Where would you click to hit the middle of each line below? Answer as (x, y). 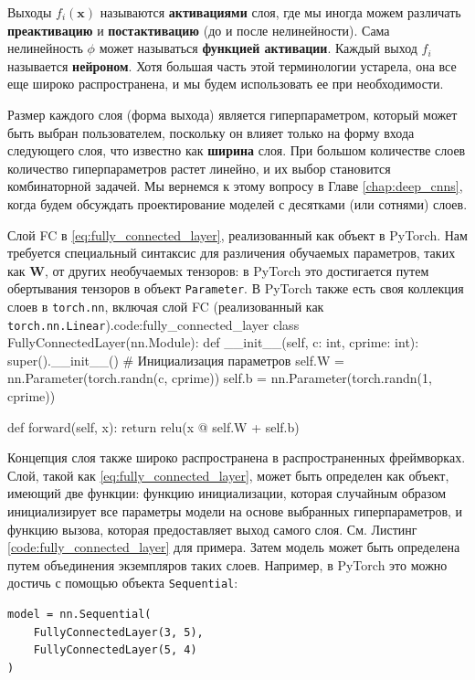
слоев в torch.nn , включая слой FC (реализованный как (166, 306)
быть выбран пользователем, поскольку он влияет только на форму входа (211, 132)
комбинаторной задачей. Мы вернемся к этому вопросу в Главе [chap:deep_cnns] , (235, 186)
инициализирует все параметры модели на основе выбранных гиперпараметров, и (235, 511)
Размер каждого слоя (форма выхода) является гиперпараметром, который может (232, 114)
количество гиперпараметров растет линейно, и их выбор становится (199, 168)
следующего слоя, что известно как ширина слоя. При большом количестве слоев (237, 150)
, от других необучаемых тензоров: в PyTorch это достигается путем (237, 270)
